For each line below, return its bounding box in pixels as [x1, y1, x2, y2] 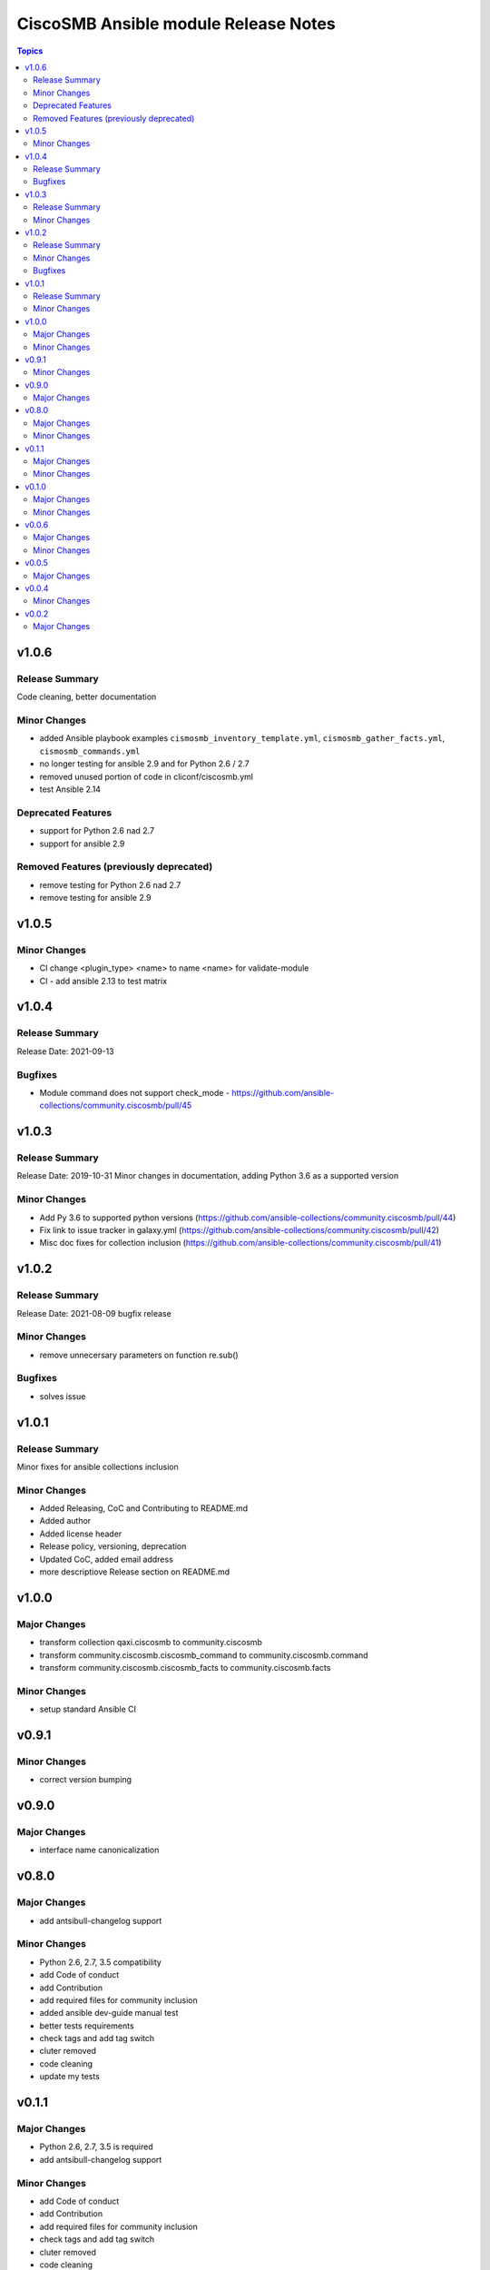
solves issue [39, 1390, 86, 1402]
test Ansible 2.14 [39, 784, 102, 794]
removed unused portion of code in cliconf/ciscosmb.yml [39, 771, 254, 782]
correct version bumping [39, 1774, 132, 1785]
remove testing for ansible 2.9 [39, 893, 152, 903]
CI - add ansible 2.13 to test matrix [39, 975, 168, 986]
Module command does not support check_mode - [39, 1087, 230, 1098]
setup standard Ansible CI [39, 1703, 136, 1715]
